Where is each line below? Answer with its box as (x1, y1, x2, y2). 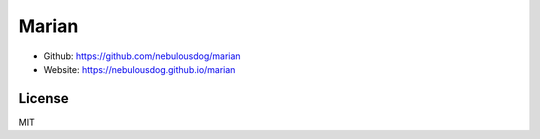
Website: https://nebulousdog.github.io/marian (43, 63, 236, 75)
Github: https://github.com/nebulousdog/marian (43, 50, 241, 62)
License (18, 90, 69, 107)
